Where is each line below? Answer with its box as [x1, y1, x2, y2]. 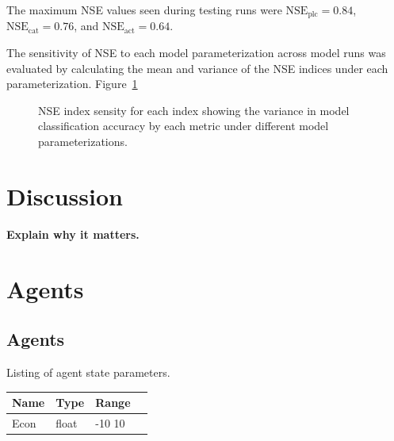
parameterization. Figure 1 [6, 75, 138, 92]
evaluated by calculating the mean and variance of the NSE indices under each [6, 59, 388, 76]
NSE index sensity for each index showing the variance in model [38, 102, 350, 118]
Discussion [6, 179, 123, 212]
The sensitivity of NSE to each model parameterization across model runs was [6, 44, 386, 61]
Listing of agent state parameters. [6, 363, 170, 380]
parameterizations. [38, 133, 128, 150]
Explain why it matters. [6, 225, 140, 242]
